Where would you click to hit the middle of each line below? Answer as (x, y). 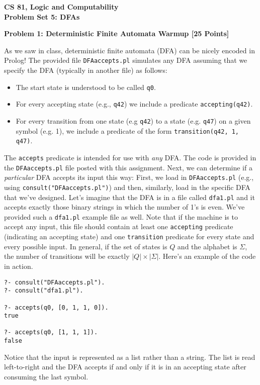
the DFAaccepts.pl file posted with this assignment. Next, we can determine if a (128, 167)
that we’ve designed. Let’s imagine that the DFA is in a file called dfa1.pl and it (129, 197)
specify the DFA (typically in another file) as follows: (86, 70)
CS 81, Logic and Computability (61, 7)
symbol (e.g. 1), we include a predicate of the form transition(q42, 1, (127, 130)
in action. (19, 266)
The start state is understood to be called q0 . (86, 87)
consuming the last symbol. (46, 376)
